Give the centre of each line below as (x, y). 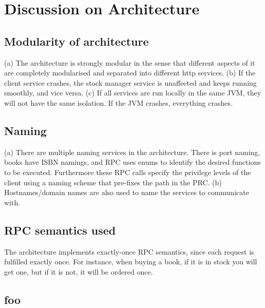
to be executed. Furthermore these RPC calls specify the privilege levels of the (128, 172)
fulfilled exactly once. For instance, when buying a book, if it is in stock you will (131, 262)
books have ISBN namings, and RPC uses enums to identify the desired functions (132, 162)
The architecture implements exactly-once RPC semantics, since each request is (129, 251)
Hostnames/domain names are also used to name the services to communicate (127, 192)
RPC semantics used (60, 230)
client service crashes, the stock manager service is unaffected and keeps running (130, 82)
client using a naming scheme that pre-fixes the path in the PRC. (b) (113, 182)
